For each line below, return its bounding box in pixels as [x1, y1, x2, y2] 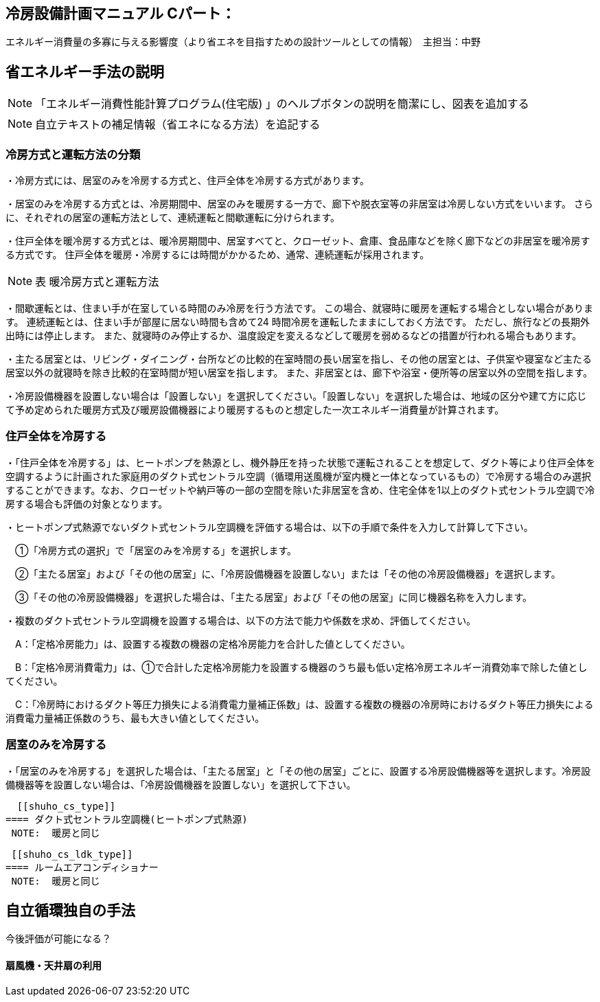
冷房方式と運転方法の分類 [5, 147, 141, 161]
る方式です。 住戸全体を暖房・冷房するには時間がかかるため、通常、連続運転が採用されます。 [5, 249, 430, 261]
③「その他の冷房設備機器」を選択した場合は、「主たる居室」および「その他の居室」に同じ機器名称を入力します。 [14, 591, 533, 603]
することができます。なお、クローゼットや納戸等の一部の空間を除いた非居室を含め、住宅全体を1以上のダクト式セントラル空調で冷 [5, 483, 595, 496]
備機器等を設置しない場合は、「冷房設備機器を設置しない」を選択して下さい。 [5, 778, 356, 790]
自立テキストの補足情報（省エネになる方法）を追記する [35, 117, 321, 132]
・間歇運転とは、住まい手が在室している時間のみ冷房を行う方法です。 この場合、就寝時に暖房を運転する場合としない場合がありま [5, 302, 594, 315]
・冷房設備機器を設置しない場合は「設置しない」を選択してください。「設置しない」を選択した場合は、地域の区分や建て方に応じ [5, 390, 587, 402]
